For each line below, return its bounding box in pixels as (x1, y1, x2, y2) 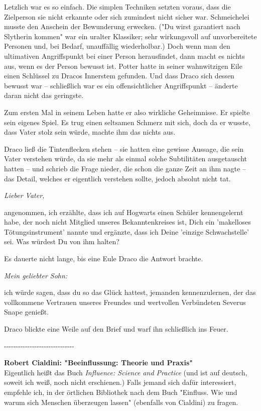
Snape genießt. (4, 306, 49, 317)
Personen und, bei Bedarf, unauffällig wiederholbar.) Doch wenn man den (4, 41, 230, 51)
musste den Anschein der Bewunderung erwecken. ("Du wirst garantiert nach (4, 21, 240, 32)
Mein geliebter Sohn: (4, 270, 68, 280)
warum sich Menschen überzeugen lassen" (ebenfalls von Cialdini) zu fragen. (4, 396, 238, 407)
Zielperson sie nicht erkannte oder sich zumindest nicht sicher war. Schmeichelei (4, 11, 249, 22)
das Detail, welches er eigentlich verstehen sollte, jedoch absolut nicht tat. (4, 173, 231, 183)
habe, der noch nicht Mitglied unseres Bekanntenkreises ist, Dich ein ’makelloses (4, 217, 251, 227)
